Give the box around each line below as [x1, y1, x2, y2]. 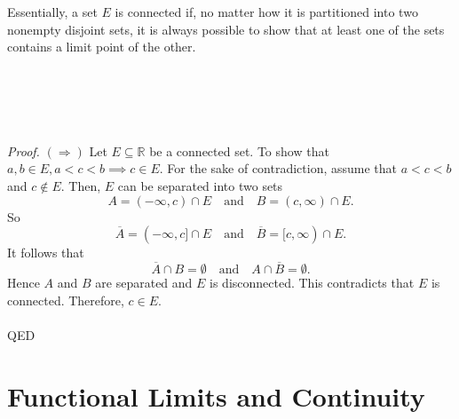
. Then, [60, 176, 101, 194]
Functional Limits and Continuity [7, 377, 425, 414]
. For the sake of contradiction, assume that [159, 159, 398, 178]
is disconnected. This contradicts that [210, 273, 415, 291]
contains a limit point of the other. [7, 37, 196, 56]
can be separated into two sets [117, 176, 283, 194]
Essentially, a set [7, 3, 98, 20]
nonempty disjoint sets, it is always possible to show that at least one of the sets [7, 20, 445, 38]
